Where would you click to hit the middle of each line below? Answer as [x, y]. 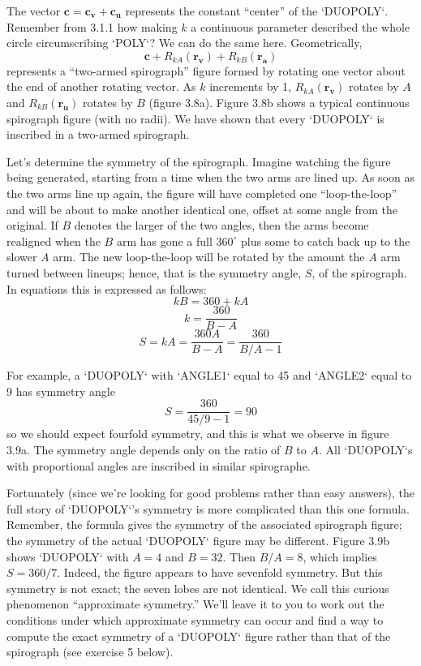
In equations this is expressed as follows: [107, 288]
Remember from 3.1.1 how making [92, 26]
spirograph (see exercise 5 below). [90, 652]
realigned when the [54, 241]
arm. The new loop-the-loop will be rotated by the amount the [209, 257]
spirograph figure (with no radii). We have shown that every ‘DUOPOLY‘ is [195, 118]
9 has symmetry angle [61, 391]
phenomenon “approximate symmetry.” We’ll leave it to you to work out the [195, 604]
